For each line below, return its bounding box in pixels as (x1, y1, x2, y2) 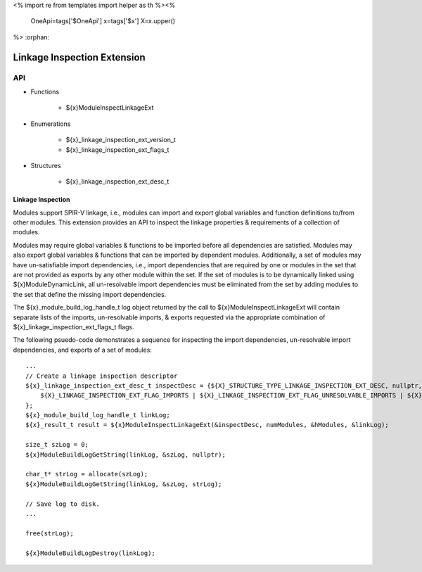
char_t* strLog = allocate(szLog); (25, 470, 148, 478)
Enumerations (30, 120, 71, 128)
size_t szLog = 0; (25, 440, 89, 449)
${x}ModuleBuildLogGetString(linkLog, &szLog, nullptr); (25, 450, 226, 459)
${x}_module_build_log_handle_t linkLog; (25, 412, 170, 419)
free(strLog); (25, 529, 74, 538)
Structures (30, 161, 61, 170)
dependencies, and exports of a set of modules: (13, 345, 153, 354)
